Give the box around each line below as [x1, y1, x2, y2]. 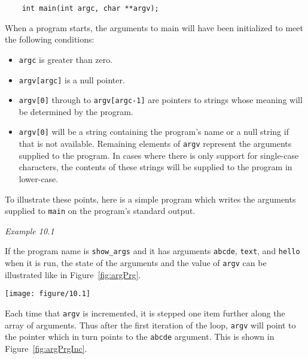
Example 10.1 [5, 224, 54, 237]
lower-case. [19, 172, 59, 185]
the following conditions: [5, 33, 94, 46]
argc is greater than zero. [19, 53, 113, 65]
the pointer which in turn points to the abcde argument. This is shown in [5, 330, 275, 343]
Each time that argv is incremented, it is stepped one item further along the [5, 306, 285, 319]
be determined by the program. [19, 105, 133, 117]
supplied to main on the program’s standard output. [5, 204, 196, 217]
